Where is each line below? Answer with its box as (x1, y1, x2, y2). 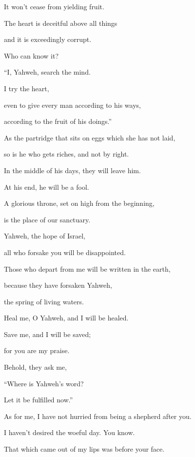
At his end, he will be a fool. (4, 181, 89, 192)
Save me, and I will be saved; (4, 329, 91, 339)
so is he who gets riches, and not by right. (4, 149, 129, 159)
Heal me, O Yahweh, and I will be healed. (4, 313, 129, 323)
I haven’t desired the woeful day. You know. (4, 427, 135, 437)
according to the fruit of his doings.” (4, 116, 112, 126)
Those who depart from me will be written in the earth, (4, 263, 171, 274)
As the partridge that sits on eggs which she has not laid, (4, 132, 175, 142)
